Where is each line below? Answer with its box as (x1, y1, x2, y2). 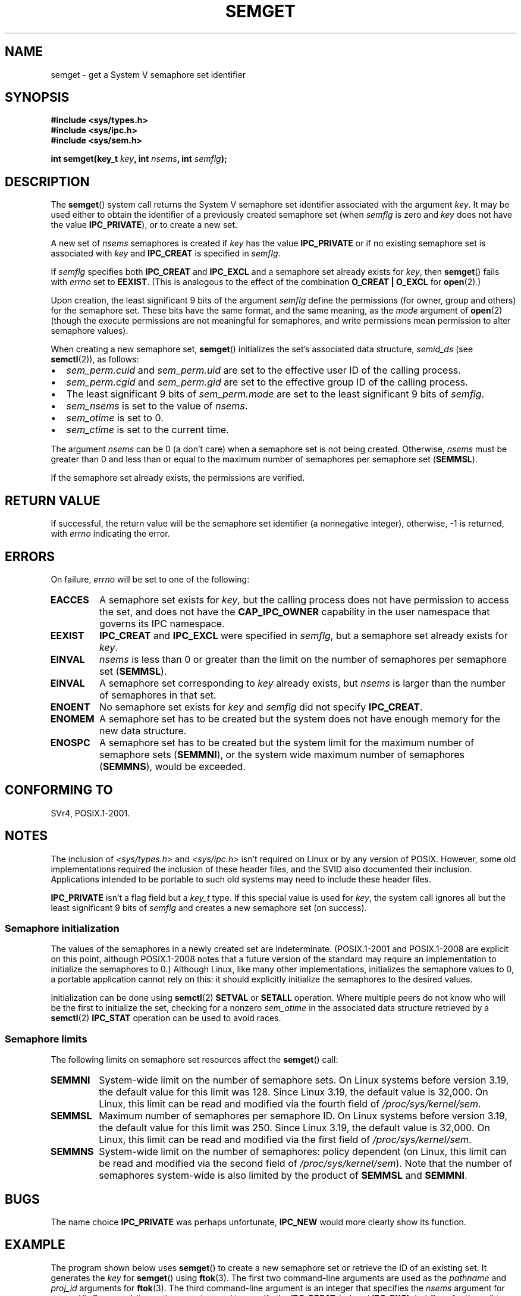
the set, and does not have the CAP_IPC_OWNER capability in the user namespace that (99, 605, 490, 618)
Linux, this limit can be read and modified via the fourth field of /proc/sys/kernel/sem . (99, 1098, 481, 1110)
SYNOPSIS (5, 90, 70, 105)
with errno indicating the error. (51, 528, 170, 539)
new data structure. (99, 724, 187, 737)
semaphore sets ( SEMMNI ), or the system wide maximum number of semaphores (99, 748, 464, 760)
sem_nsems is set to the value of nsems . (66, 400, 248, 412)
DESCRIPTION (5, 174, 90, 189)
